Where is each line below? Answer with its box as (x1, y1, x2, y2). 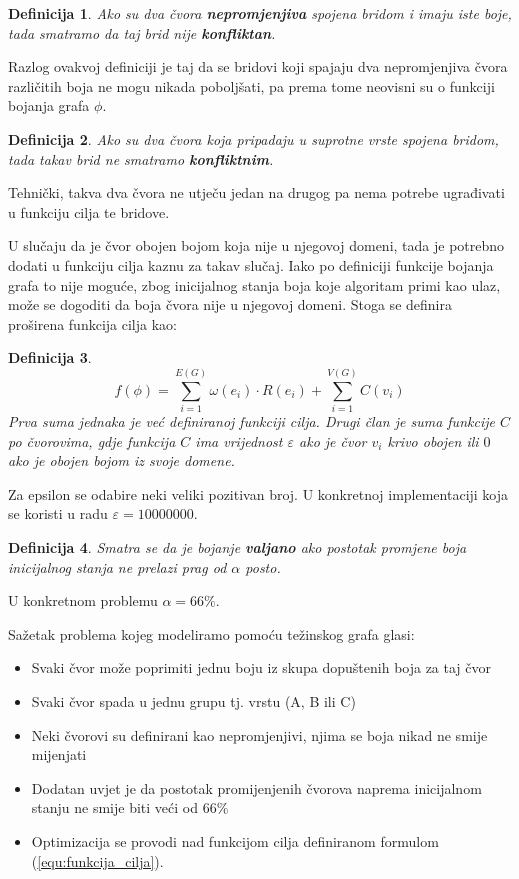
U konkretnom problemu (8, 590, 158, 611)
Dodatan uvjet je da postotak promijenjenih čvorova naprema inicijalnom (31, 777, 482, 798)
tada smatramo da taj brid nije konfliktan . (8, 22, 276, 43)
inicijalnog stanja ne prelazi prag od (8, 556, 227, 577)
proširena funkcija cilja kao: (8, 313, 177, 334)
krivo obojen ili (387, 430, 479, 451)
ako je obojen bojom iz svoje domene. (8, 450, 235, 471)
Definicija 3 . (8, 347, 92, 368)
